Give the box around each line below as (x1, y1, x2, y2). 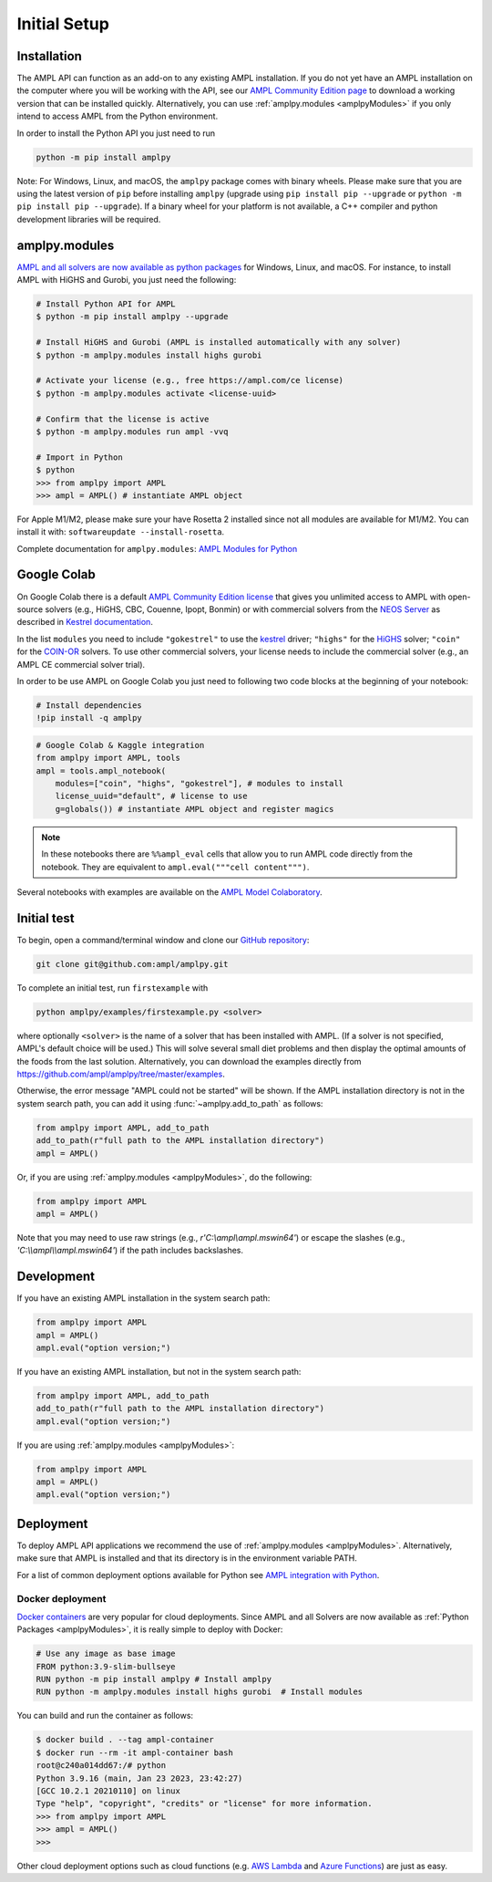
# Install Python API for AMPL (36, 299, 177, 309)
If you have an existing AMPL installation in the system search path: (16, 1293, 271, 1304)
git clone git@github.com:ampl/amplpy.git (36, 959, 229, 969)
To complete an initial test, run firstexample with (16, 982, 209, 993)
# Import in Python (36, 452, 123, 463)
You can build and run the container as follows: (16, 1710, 194, 1721)
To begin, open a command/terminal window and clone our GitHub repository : (16, 934, 310, 945)
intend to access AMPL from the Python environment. (16, 110, 219, 122)
